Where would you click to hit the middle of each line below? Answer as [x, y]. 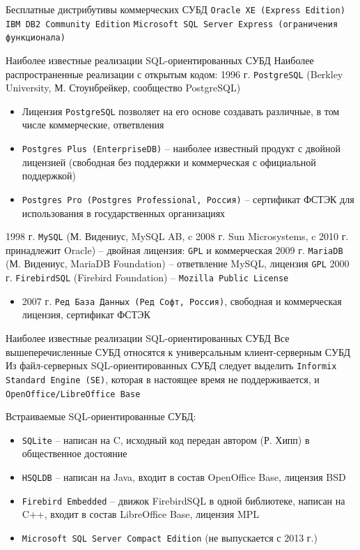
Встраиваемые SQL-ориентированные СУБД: [101, 416]
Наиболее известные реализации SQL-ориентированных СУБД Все [148, 338]
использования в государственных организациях [124, 213]
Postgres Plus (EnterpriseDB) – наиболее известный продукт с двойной [181, 148]
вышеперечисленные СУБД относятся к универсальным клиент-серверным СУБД [178, 351]
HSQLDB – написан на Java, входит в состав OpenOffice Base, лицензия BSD [184, 477]
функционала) [36, 38]
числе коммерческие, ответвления [93, 125]
